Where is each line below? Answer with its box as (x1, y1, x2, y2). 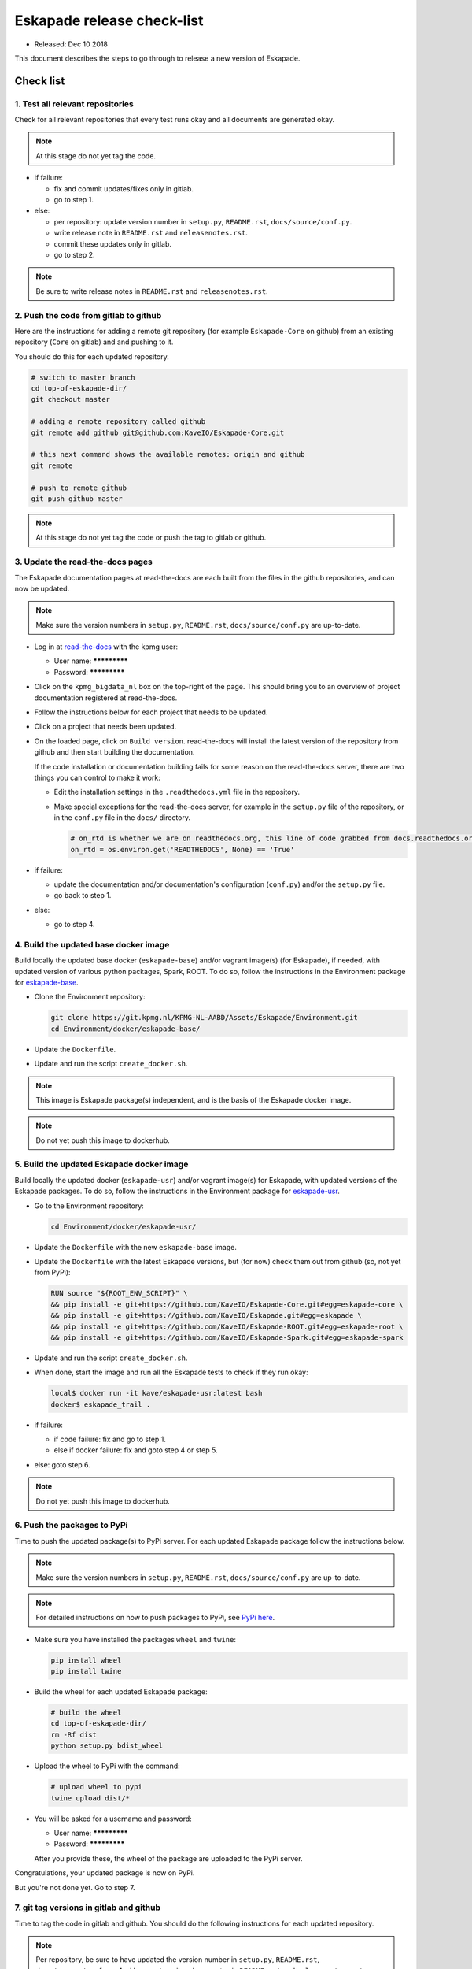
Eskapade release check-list (14, 12, 204, 29)
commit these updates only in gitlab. (53, 239, 172, 248)
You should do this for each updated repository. (14, 351, 169, 362)
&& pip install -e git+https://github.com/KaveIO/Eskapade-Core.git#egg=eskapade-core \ (50, 1300, 404, 1309)
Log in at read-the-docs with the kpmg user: (34, 642, 179, 651)
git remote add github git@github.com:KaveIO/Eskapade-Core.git (31, 428, 285, 437)
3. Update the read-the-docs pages (14, 556, 153, 567)
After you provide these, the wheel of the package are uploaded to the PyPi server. (34, 1853, 303, 1863)
